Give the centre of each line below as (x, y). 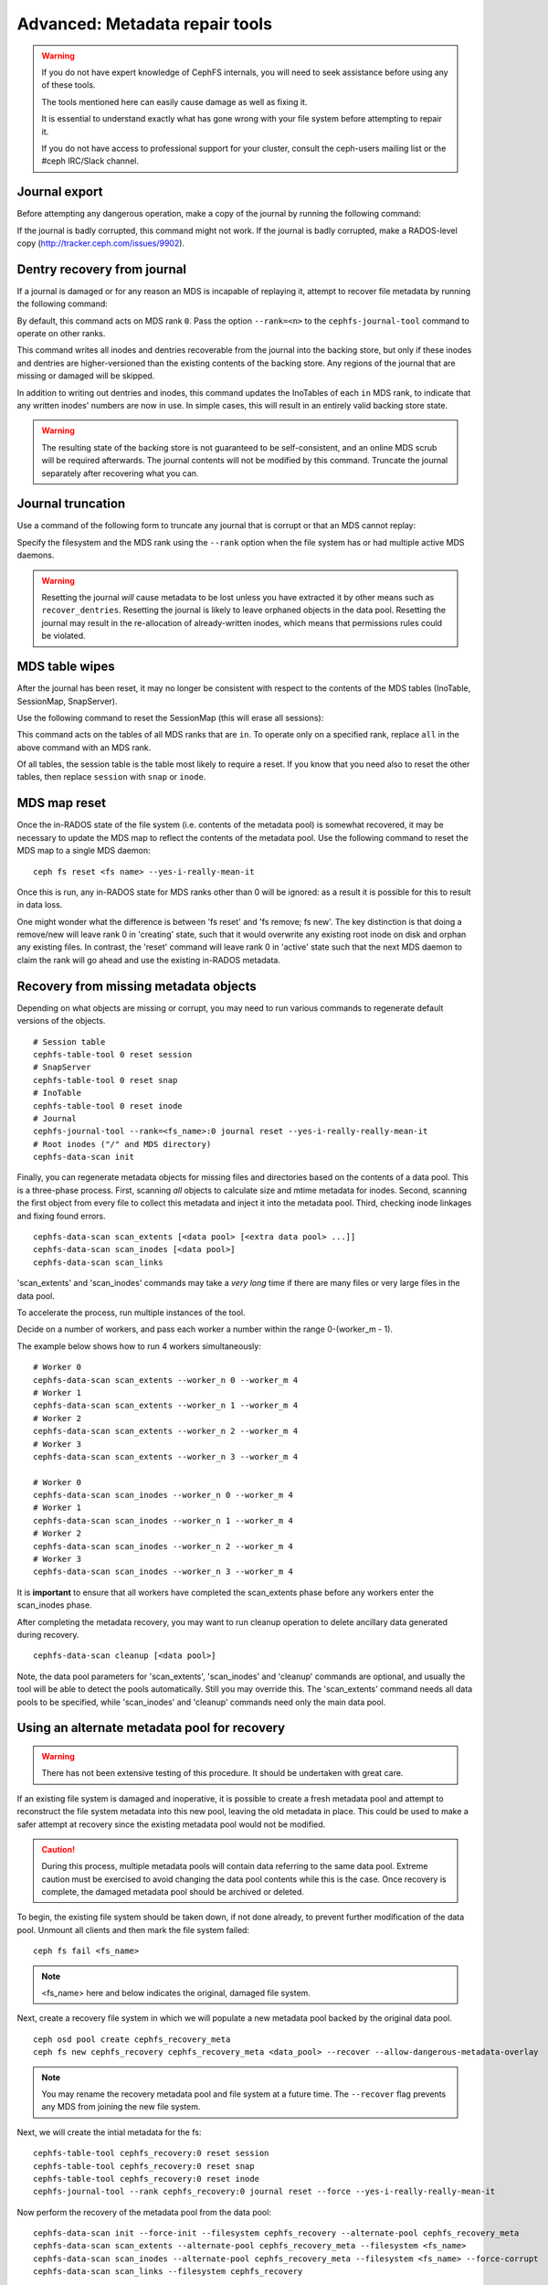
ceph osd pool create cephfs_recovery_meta (132, 2039)
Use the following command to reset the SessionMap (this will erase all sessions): (170, 717)
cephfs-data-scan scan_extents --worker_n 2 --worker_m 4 (166, 1431)
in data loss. (40, 905)
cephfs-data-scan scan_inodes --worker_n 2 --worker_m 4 (163, 1546)
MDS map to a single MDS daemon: (84, 851)
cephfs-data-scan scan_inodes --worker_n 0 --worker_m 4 (163, 1495)
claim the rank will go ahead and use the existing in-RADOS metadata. (148, 960)
